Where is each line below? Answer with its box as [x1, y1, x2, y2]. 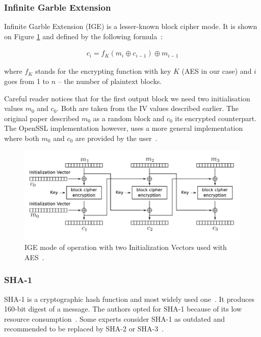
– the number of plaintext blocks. [58, 76, 162, 87]
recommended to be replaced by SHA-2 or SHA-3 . [4, 323, 164, 334]
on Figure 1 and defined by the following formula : [4, 31, 163, 41]
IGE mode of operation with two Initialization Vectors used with [24, 242, 227, 252]
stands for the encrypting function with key [35, 66, 171, 76]
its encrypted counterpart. [175, 113, 257, 123]
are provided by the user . [75, 133, 158, 143]
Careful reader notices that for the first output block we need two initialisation [4, 93, 250, 103]
